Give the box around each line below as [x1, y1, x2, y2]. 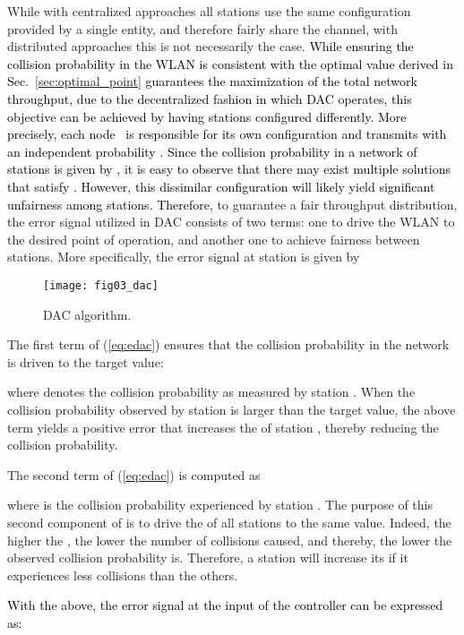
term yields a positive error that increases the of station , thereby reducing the [7, 417, 439, 436]
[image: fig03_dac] [43, 279, 159, 292]
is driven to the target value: [7, 352, 164, 371]
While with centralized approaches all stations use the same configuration [7, 2, 411, 20]
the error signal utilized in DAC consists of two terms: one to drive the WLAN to [7, 212, 455, 231]
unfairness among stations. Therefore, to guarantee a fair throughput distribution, [7, 194, 458, 213]
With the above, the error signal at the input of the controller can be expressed [7, 596, 443, 614]
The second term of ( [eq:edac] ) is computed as [7, 465, 261, 484]
